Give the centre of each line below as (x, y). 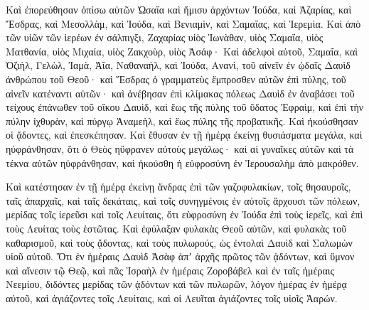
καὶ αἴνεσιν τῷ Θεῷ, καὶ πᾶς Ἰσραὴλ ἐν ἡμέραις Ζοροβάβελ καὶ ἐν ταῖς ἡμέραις (170, 270)
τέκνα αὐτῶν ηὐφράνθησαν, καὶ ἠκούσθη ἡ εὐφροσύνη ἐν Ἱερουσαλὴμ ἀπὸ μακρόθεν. (182, 162)
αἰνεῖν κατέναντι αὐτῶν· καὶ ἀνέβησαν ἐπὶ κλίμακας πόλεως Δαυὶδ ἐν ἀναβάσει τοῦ (180, 93)
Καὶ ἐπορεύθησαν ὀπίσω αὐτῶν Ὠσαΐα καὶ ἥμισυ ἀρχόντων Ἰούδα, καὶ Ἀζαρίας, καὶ (179, 9)
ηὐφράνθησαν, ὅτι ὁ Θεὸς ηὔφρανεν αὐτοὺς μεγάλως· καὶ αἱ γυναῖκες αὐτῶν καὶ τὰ (180, 148)
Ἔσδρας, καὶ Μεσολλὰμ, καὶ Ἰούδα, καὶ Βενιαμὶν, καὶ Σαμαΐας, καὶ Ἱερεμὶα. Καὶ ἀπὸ (183, 23)
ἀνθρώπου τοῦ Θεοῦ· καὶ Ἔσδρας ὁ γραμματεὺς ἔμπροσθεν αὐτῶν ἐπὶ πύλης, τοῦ (176, 79)
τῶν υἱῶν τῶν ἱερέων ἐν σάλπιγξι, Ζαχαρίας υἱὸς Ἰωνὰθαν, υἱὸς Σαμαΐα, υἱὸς (165, 37)
